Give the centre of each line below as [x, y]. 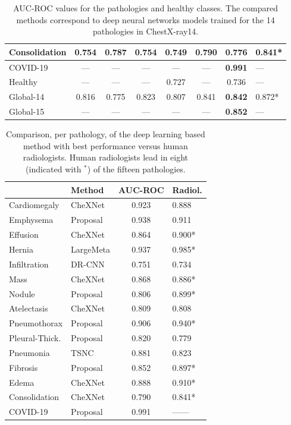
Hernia [21, 249]
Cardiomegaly [34, 205]
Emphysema [31, 220]
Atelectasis [29, 308]
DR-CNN [88, 264]
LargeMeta [91, 249]
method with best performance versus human [105, 145]
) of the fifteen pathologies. [136, 169]
